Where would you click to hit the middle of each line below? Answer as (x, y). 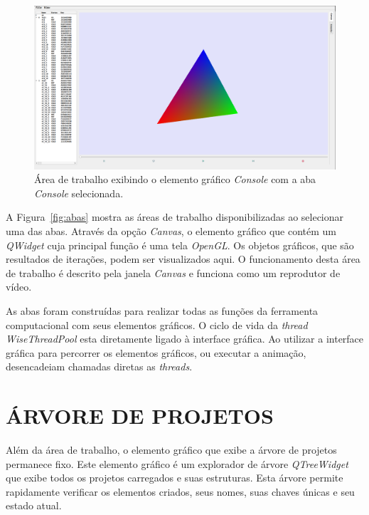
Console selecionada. (79, 193)
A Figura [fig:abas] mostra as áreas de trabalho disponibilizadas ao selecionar (175, 217)
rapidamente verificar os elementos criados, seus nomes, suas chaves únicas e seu (180, 491)
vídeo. (19, 287)
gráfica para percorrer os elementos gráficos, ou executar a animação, (156, 352)
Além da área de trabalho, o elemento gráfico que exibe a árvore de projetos (171, 450)
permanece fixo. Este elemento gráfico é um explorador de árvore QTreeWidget (177, 463)
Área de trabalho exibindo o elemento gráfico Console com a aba (175, 179)
